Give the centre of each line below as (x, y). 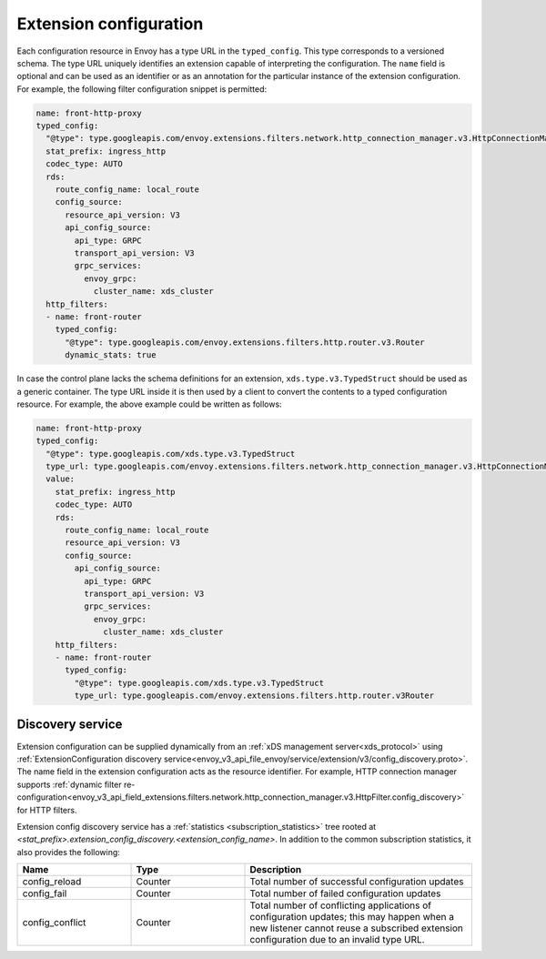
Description (276, 870)
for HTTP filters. (47, 810)
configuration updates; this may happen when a (352, 917)
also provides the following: (68, 852)
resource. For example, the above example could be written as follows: (149, 404)
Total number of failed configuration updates (345, 893)
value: (61, 479)
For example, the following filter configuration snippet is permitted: (142, 89)
